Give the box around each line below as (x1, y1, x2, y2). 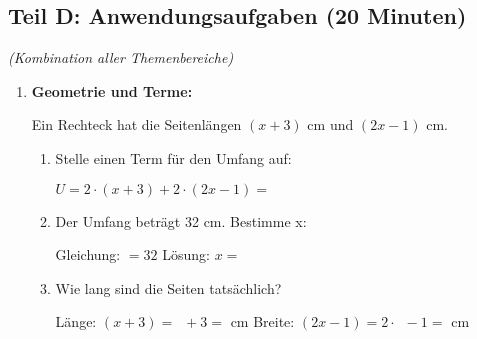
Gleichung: (55, 244, 121, 265)
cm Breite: (230, 311, 295, 332)
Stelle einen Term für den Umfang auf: (55, 147, 292, 168)
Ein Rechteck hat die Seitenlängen (31, 114, 242, 135)
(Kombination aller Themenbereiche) (8, 47, 234, 68)
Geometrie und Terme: (31, 80, 193, 101)
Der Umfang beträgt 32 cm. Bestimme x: (55, 210, 307, 231)
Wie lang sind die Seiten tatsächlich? (55, 277, 282, 298)
